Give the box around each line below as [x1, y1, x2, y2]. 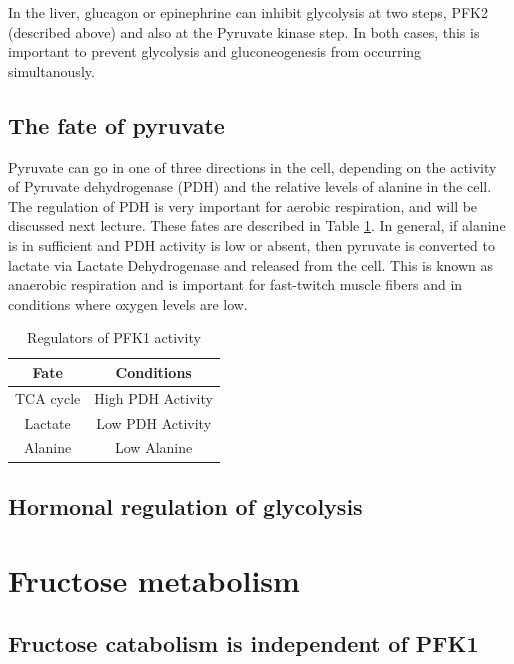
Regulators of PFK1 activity [27, 327, 201, 348]
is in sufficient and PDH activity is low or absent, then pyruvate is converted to [8, 234, 495, 255]
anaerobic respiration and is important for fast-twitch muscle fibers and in [8, 274, 463, 295]
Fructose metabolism [8, 559, 300, 600]
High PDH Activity [94, 387, 213, 408]
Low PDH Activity [96, 412, 212, 433]
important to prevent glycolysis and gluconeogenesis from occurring [8, 41, 422, 62]
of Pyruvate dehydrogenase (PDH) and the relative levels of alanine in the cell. [8, 176, 492, 197]
